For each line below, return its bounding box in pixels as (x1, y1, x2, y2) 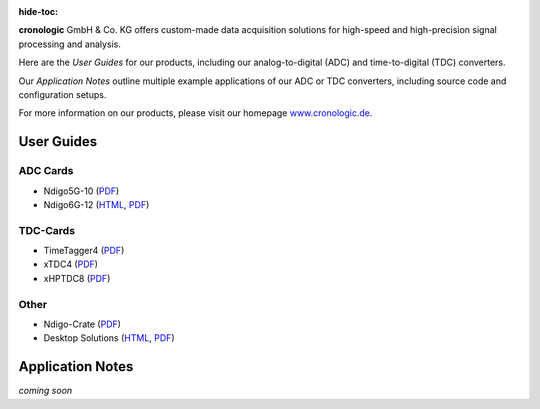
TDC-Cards (18, 223, 75, 237)
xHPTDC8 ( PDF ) (43, 272, 111, 284)
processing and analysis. (18, 38, 122, 50)
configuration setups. (18, 88, 107, 100)
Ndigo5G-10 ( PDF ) (43, 185, 120, 197)
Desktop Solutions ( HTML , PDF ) (43, 332, 175, 344)
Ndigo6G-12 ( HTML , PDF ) (43, 198, 150, 210)
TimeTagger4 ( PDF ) (43, 245, 125, 257)
